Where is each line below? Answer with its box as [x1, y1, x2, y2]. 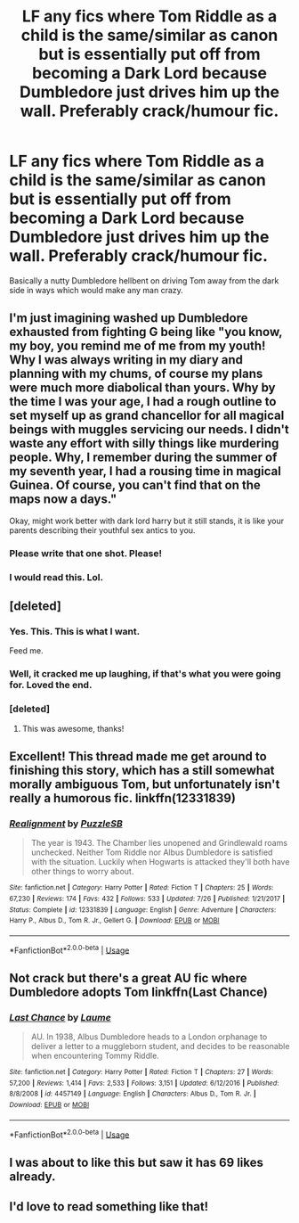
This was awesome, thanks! [21, 723, 125, 734]
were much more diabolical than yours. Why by [9, 381, 276, 396]
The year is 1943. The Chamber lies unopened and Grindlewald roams [30, 838, 287, 849]
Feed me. [9, 645, 44, 656]
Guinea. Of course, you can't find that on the [9, 478, 261, 493]
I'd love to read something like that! [9, 1199, 209, 1214]
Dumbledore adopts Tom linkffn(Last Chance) [9, 984, 269, 999]
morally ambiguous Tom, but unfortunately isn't [9, 776, 280, 792]
